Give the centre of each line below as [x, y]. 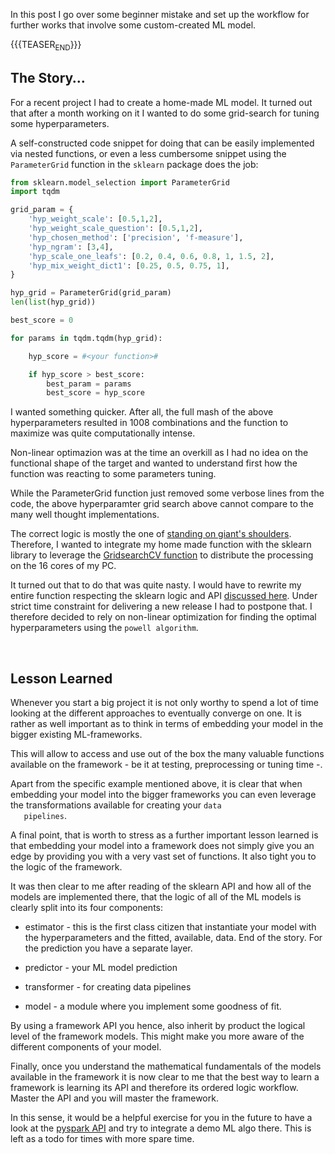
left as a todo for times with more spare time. [102, 1139]
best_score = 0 [42, 320]
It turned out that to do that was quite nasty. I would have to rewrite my [156, 585]
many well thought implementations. [85, 515]
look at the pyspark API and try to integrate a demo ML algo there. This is [161, 1128]
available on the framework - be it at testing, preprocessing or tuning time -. [166, 765]
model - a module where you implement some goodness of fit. [153, 1006]
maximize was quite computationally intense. [103, 433]
